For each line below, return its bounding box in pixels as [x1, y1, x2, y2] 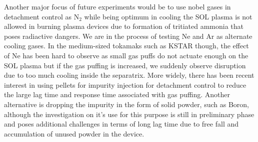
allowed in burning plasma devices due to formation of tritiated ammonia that [4, 21, 244, 31]
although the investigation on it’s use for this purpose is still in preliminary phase [4, 109, 254, 119]
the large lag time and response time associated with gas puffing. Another [4, 89, 230, 100]
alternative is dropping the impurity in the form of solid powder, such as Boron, [4, 99, 249, 109]
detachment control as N [4, 11, 79, 21]
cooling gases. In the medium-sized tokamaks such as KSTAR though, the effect [4, 40, 249, 51]
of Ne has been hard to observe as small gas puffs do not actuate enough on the [4, 50, 248, 60]
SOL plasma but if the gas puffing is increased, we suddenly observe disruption [4, 60, 246, 70]
